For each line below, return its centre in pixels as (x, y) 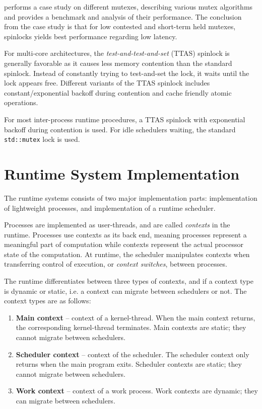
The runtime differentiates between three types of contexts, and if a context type (129, 281)
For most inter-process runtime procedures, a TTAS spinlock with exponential (125, 119)
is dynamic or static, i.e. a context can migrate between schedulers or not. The (125, 291)
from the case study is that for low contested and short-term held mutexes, (120, 26)
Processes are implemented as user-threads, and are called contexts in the (117, 225)
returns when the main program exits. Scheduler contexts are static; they (129, 364)
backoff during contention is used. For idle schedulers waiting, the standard (120, 129)
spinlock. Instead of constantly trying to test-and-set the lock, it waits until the (127, 73)
